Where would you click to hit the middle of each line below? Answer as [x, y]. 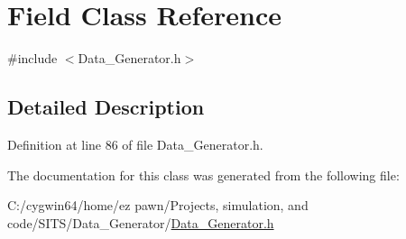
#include [32, 58]
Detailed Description [106, 107]
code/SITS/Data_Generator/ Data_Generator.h [141, 222]
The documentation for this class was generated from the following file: [203, 175]
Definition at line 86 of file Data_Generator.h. [135, 144]
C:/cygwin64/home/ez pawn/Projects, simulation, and [158, 205]
